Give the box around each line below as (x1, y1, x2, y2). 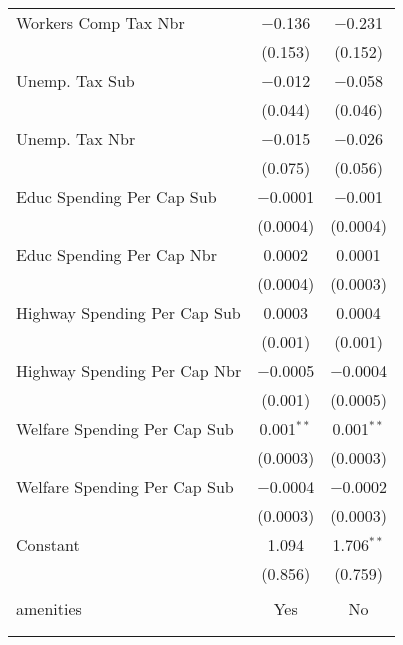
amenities (16, 597, 82, 620)
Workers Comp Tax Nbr (16, 11, 185, 34)
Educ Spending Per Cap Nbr (16, 243, 218, 266)
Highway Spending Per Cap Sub (16, 301, 241, 324)
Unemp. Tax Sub (16, 69, 135, 92)
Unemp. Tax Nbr (16, 127, 136, 150)
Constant (16, 533, 80, 556)
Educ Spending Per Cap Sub (16, 185, 217, 208)
